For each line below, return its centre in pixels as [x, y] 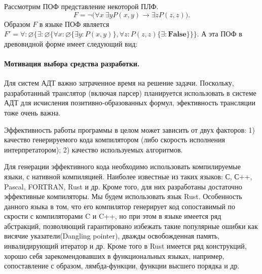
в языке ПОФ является [74, 24]
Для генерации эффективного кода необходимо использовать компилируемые [122, 166]
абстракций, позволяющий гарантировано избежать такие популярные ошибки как [131, 226]
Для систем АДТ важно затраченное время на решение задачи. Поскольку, [119, 83]
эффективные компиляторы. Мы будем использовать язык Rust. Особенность [123, 196]
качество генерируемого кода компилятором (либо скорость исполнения [115, 140]
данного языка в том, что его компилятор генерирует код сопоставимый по [120, 206]
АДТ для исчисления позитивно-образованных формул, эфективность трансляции [130, 103]
